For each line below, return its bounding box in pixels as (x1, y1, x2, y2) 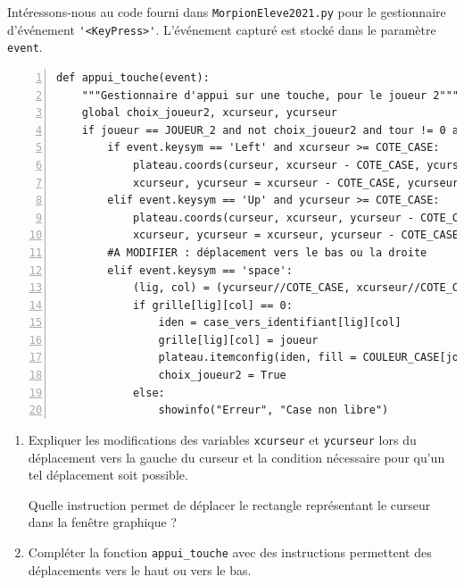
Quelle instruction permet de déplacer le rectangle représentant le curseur (28, 495, 431, 514)
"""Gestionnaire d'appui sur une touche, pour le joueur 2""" (81, 88, 460, 102)
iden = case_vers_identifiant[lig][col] (158, 316, 402, 330)
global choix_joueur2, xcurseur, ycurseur (81, 106, 337, 120)
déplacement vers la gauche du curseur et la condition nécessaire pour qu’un (28, 447, 445, 466)
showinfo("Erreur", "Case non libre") (158, 404, 389, 417)
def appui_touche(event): (56, 71, 210, 84)
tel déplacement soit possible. (28, 465, 188, 484)
